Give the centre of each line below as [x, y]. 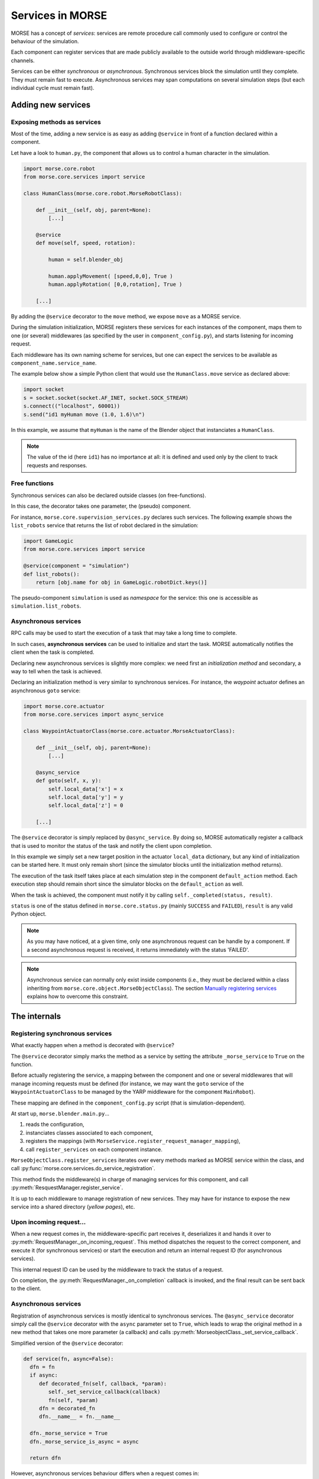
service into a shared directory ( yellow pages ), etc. [73, 1206]
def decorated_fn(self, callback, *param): [103, 1383]
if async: [44, 1375]
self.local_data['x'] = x [86, 789]
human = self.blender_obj [86, 260]
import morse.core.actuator [64, 706]
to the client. [26, 1289]
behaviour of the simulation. [45, 41]
